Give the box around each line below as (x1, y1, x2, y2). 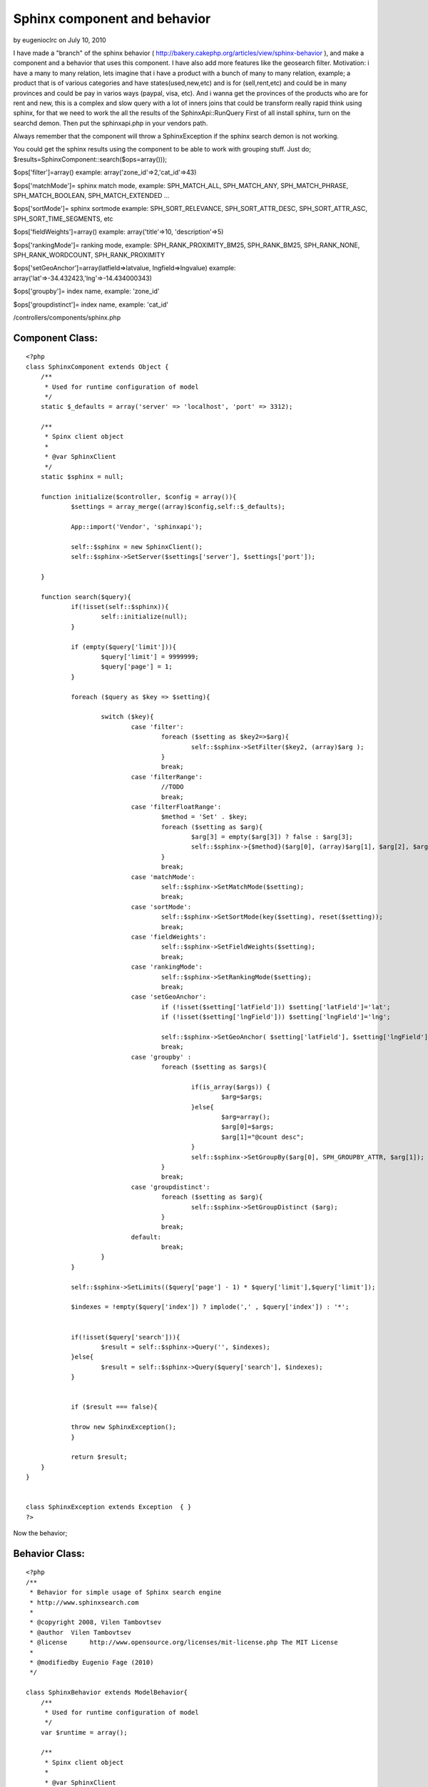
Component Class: (13, 332, 98, 344)
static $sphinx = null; (40, 472, 124, 481)
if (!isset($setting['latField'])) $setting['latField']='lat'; (160, 1003, 391, 1011)
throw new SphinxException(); (71, 1423, 177, 1431)
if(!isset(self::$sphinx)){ (71, 603, 169, 611)
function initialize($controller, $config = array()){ (40, 492, 237, 500)
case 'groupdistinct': (131, 1183, 210, 1191)
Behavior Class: (13, 1548, 85, 1560)
